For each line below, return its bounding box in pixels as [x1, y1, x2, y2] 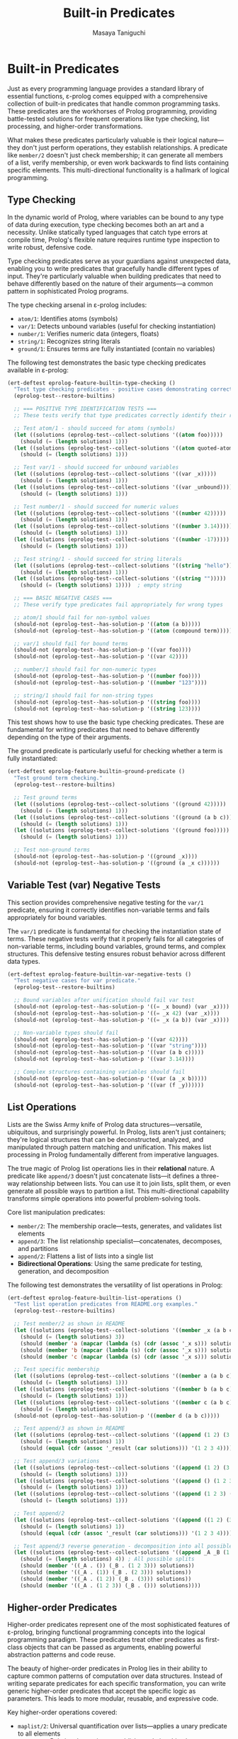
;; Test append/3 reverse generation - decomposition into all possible [13, 1543, 233, 1550]
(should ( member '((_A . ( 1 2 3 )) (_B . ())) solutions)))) [20, 1582, 201, 1589]
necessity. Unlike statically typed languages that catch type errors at [7, 228, 208, 236]
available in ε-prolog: [7, 365, 69, 374]
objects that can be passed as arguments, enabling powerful [23, 1643, 201, 1652]
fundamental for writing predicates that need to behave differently [7, 726, 200, 734]
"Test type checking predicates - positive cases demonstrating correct [13, 386, 233, 393]
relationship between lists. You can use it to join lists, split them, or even [21, 1179, 231, 1187]
